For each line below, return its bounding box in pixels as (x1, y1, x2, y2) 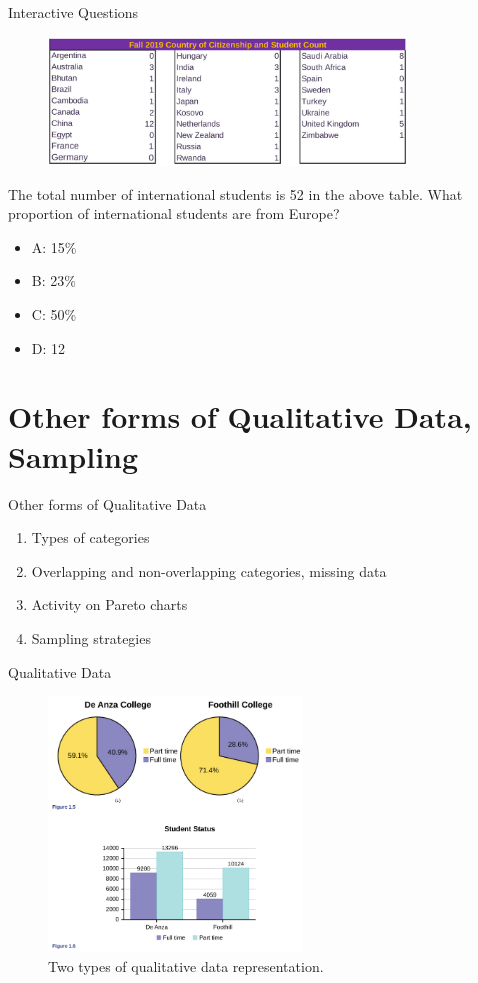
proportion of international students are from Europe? (8, 203, 340, 224)
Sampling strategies (31, 627, 151, 648)
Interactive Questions (8, 2, 139, 22)
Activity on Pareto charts (31, 594, 188, 615)
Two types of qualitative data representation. (48, 955, 324, 976)
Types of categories (31, 527, 150, 548)
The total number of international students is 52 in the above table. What (8, 183, 463, 204)
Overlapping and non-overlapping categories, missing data (31, 560, 387, 581)
